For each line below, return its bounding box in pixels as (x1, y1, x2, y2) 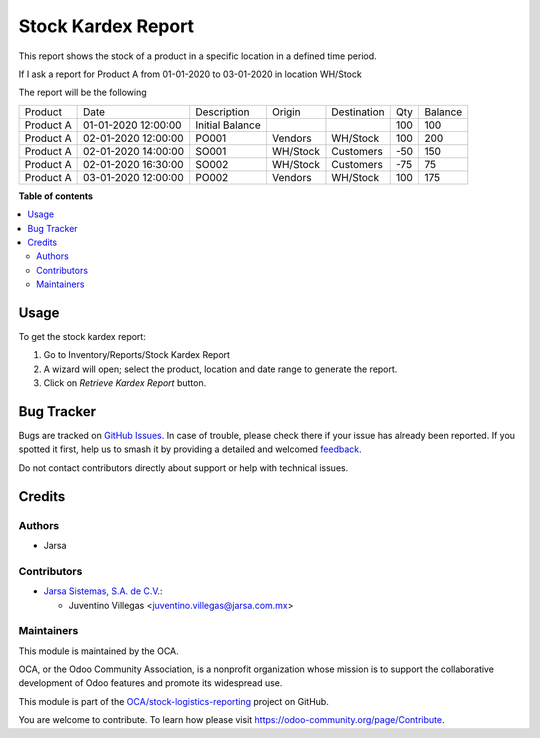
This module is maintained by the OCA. (18, 645, 179, 657)
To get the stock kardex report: (18, 330, 147, 342)
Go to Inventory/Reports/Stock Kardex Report (43, 349, 230, 361)
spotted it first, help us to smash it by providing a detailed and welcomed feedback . (18, 443, 362, 455)
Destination (331, 105, 385, 119)
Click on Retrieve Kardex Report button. (43, 377, 207, 389)
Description (195, 105, 250, 119)
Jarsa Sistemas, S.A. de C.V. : (43, 585, 164, 597)
